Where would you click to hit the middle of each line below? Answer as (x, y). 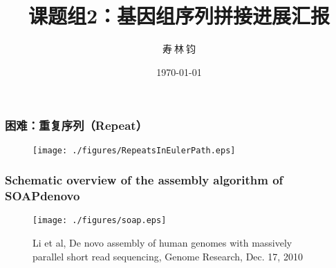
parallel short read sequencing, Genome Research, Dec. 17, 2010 (168, 256)
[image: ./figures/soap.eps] (100, 221)
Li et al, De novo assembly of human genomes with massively (162, 243)
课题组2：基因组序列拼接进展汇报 (179, 16)
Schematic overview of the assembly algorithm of (144, 180)
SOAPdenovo (43, 196)
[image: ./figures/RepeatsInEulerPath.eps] (134, 150)
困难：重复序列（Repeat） (76, 125)
